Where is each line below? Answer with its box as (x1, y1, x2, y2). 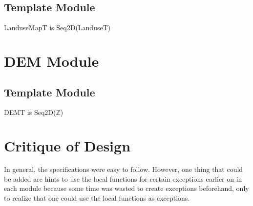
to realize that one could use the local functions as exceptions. (4, 192, 190, 203)
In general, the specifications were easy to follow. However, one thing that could (4, 164, 243, 174)
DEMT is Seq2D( (4, 107, 56, 117)
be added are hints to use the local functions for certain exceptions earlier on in (4, 173, 242, 184)
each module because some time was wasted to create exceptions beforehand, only (4, 183, 249, 193)
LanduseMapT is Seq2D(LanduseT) (4, 22, 111, 33)
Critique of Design (4, 136, 131, 156)
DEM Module (4, 51, 99, 71)
